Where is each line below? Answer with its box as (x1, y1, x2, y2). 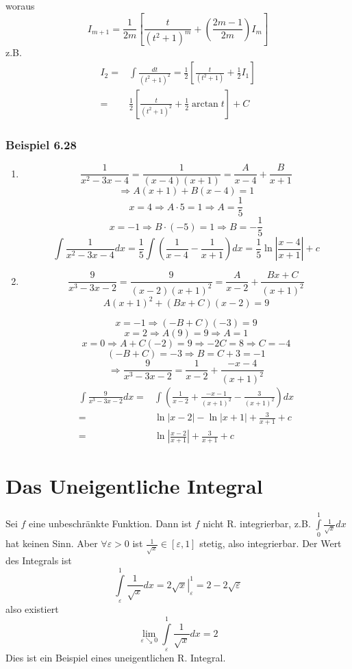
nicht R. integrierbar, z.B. (203, 516, 311, 531)
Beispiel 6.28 (5, 136, 77, 153)
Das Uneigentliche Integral (5, 472, 263, 500)
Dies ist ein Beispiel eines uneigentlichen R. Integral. (5, 650, 226, 664)
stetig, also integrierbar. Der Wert (199, 536, 342, 551)
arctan (191, 99, 218, 109)
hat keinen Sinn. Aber (5, 536, 98, 551)
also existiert (5, 602, 59, 616)
